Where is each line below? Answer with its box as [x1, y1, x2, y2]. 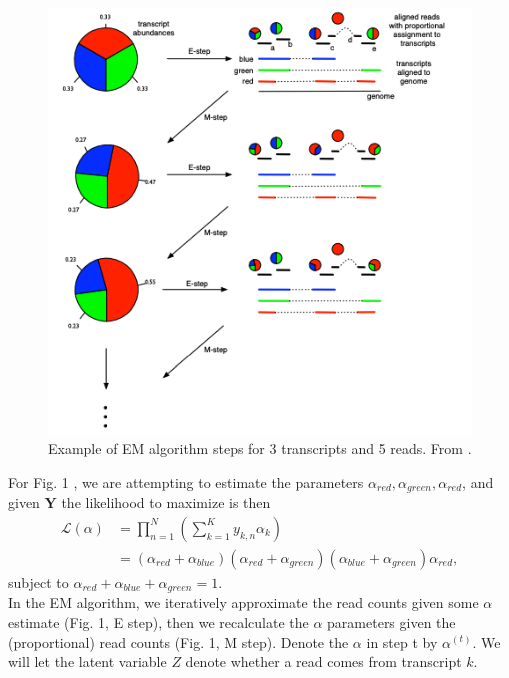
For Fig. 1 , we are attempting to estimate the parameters [8, 471, 364, 492]
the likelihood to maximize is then [61, 492, 271, 513]
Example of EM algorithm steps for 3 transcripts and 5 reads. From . [48, 438, 472, 459]
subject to [8, 571, 69, 592]
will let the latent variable [8, 651, 167, 672]
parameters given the [327, 611, 456, 632]
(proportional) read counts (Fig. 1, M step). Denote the [8, 631, 349, 652]
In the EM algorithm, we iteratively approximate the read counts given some [8, 592, 479, 613]
